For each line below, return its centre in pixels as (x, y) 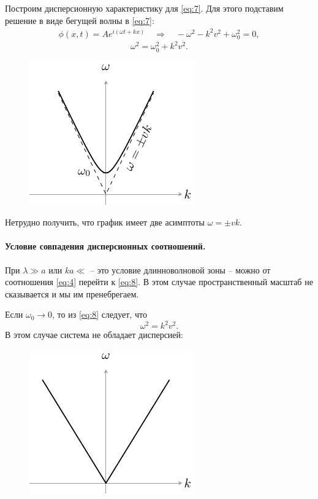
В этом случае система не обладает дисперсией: (94, 335)
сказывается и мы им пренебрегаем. (72, 293)
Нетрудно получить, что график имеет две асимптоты (105, 222)
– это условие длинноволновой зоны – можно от (180, 269)
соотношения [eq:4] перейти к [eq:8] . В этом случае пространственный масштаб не (159, 282)
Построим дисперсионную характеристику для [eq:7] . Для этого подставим (144, 8)
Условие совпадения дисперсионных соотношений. (105, 246)
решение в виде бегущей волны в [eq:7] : (80, 20)
